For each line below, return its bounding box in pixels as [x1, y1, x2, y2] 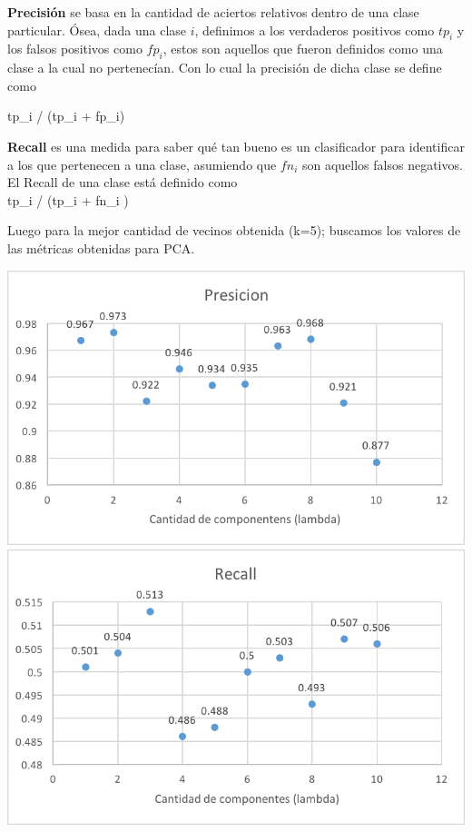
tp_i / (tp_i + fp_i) [7, 106, 125, 125]
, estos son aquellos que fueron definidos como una [162, 39, 443, 58]
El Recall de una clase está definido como [7, 173, 238, 192]
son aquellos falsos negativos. [301, 154, 463, 173]
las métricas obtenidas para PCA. [7, 238, 195, 257]
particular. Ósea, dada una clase [7, 20, 187, 39]
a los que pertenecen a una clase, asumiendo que [7, 154, 277, 173]
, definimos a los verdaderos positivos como [194, 20, 435, 39]
